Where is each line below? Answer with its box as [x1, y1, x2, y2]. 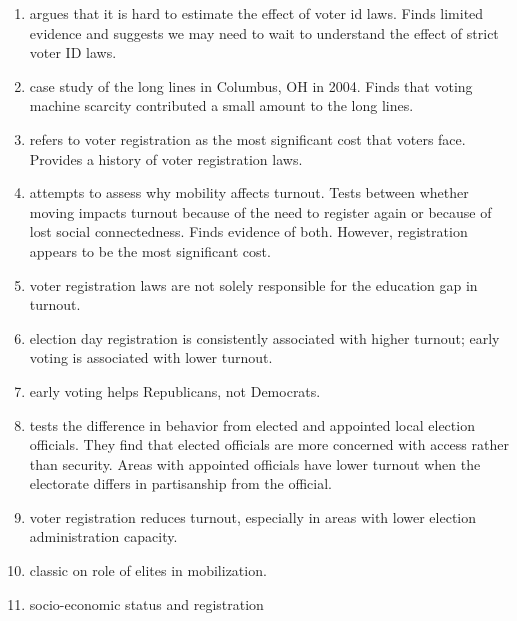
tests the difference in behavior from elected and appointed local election [29, 414, 475, 435]
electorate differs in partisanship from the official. [29, 473, 332, 494]
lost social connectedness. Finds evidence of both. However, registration [29, 221, 468, 242]
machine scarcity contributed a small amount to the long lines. [29, 95, 414, 116]
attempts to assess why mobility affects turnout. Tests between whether [29, 182, 469, 203]
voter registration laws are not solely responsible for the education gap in [29, 274, 478, 295]
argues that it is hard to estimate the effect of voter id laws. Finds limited [29, 3, 484, 23]
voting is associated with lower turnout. [29, 347, 273, 368]
